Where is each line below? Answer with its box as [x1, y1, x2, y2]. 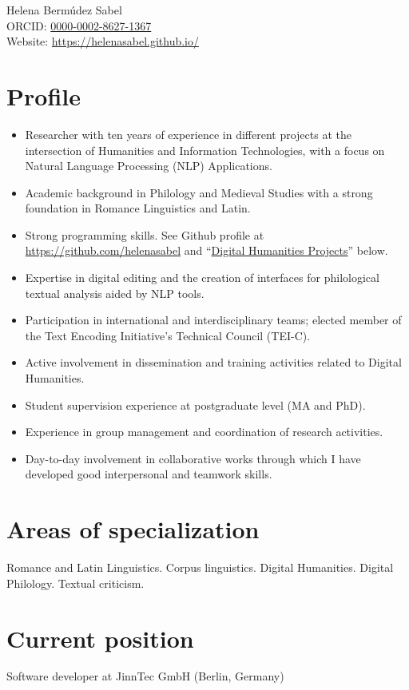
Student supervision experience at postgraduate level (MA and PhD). [25, 396, 366, 413]
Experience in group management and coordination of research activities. [25, 423, 383, 440]
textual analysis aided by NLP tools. [25, 284, 204, 301]
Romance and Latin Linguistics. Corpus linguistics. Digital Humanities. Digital [6, 559, 394, 576]
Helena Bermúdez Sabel [6, 2, 122, 18]
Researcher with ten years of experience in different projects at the [25, 125, 351, 142]
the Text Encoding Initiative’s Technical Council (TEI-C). [25, 327, 311, 343]
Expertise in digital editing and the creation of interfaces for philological [25, 269, 379, 286]
